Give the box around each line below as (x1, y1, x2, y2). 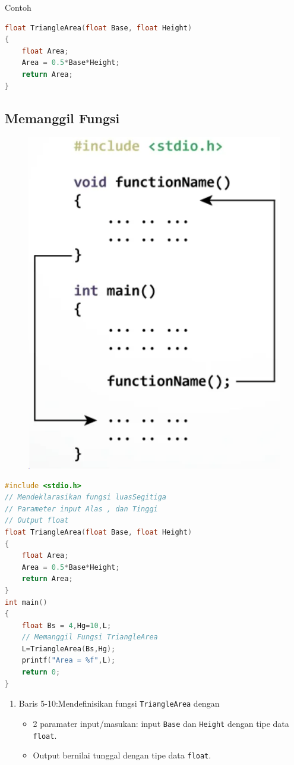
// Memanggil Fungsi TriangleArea (21, 633, 158, 642)
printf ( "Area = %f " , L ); (21, 656, 116, 665)
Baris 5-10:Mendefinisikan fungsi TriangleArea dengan (18, 697, 220, 710)
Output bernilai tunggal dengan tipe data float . (33, 749, 211, 761)
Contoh (5, 1, 31, 13)
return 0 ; (21, 668, 61, 677)
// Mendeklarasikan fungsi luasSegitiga (5, 493, 167, 502)
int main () (5, 598, 48, 607)
